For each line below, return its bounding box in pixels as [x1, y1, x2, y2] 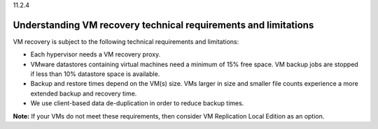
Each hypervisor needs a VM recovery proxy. [30, 50, 161, 59]
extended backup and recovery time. [30, 89, 137, 98]
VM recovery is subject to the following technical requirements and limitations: [13, 37, 239, 45]
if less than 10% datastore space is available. [30, 70, 160, 78]
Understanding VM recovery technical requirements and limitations [13, 19, 314, 31]
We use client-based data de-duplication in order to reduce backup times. [30, 99, 244, 107]
